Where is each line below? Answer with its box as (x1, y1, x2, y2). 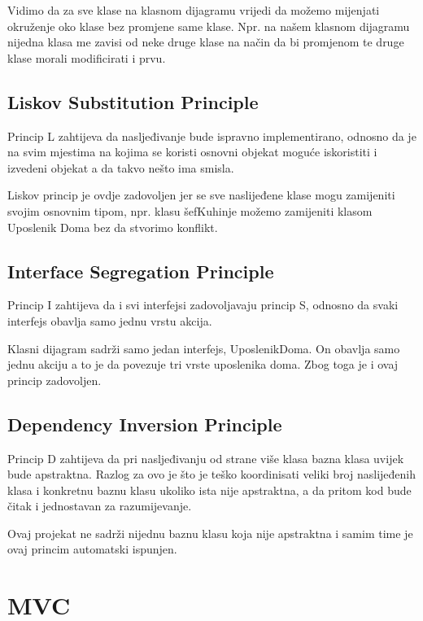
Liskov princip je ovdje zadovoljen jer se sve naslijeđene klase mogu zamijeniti (7, 186, 395, 203)
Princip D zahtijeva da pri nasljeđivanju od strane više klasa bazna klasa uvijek (7, 449, 404, 466)
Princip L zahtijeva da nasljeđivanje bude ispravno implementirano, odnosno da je (7, 127, 416, 144)
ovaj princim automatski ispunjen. (7, 540, 177, 558)
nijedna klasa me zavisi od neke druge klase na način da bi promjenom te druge (7, 33, 404, 50)
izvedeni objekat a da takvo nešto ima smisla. (7, 159, 234, 176)
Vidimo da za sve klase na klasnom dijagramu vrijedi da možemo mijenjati (7, 2, 380, 18)
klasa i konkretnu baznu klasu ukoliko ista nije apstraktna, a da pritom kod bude (7, 481, 412, 498)
